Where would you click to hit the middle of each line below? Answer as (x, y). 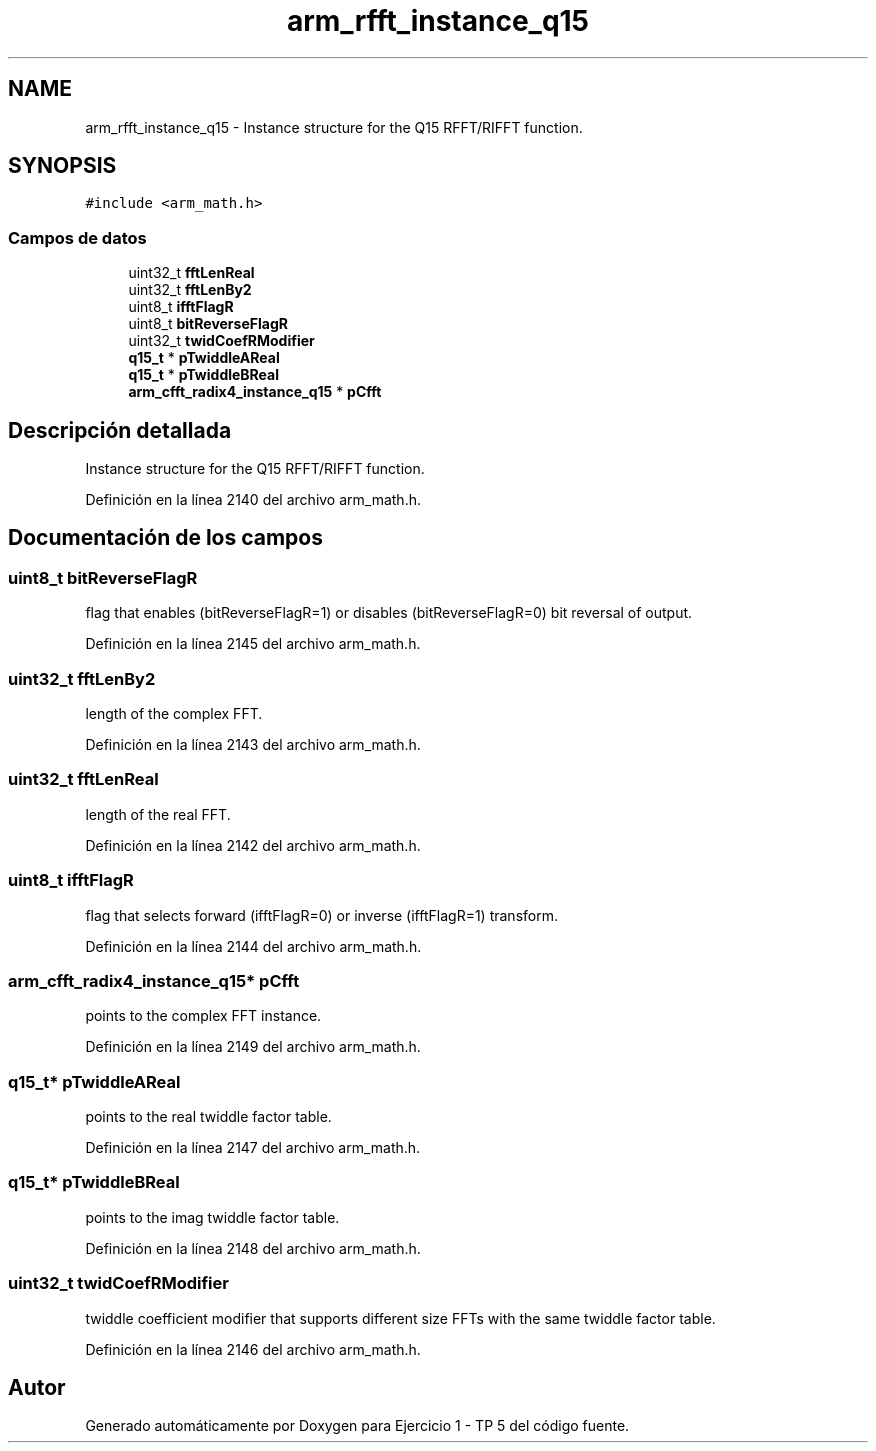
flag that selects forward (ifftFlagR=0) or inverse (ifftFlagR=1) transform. (321, 915)
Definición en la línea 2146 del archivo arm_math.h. (253, 1349)
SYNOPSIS (62, 166)
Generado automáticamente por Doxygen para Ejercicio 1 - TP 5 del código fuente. (357, 1426)
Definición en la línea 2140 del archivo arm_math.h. (253, 500)
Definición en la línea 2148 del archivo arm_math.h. (253, 1248)
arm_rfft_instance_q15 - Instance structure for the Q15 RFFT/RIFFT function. (334, 127)
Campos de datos (77, 237)
